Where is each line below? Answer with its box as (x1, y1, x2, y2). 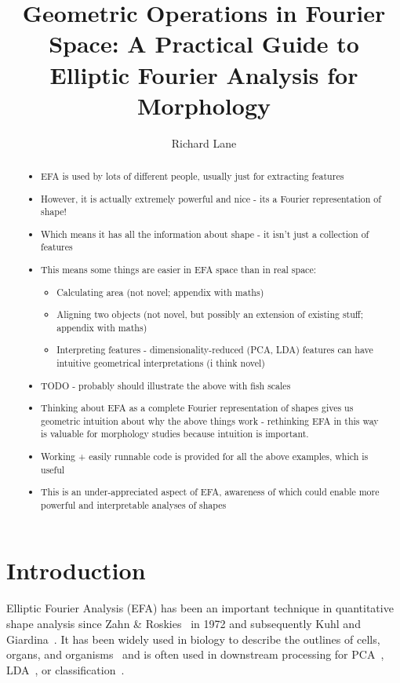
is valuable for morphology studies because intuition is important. (41, 427, 309, 440)
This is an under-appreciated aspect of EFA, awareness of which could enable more (41, 485, 380, 499)
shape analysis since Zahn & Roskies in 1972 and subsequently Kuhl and (6, 615, 361, 631)
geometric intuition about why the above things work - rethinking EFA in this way (41, 414, 379, 427)
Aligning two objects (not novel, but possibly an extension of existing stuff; (56, 308, 364, 321)
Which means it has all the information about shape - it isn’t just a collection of (41, 227, 369, 240)
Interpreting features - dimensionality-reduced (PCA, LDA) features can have (56, 343, 373, 356)
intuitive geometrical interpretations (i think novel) (56, 356, 265, 369)
